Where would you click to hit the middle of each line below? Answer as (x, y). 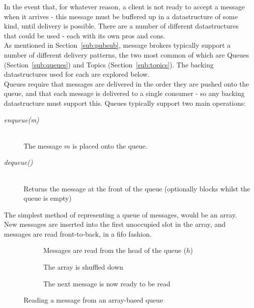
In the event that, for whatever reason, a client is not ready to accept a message (124, 6)
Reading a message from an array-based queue (93, 300)
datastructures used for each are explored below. (77, 74)
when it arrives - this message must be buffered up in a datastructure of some (121, 16)
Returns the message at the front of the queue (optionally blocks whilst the (137, 188)
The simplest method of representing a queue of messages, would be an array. (121, 214)
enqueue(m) (22, 119)
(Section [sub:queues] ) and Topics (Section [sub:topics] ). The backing (109, 64)
